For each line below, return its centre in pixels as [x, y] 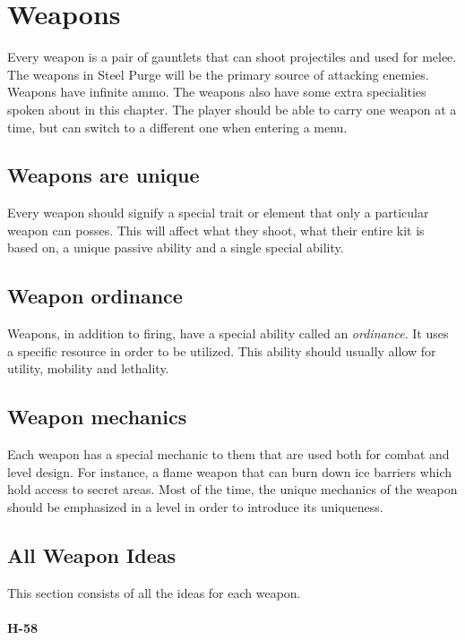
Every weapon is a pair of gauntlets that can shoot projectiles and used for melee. [232, 57]
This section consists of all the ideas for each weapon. [154, 592]
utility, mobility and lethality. [88, 368]
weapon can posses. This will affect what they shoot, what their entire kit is [216, 230]
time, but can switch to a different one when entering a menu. [177, 127]
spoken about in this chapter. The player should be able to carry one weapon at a [232, 109]
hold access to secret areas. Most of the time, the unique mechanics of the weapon [232, 489]
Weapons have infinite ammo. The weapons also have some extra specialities [217, 92]
